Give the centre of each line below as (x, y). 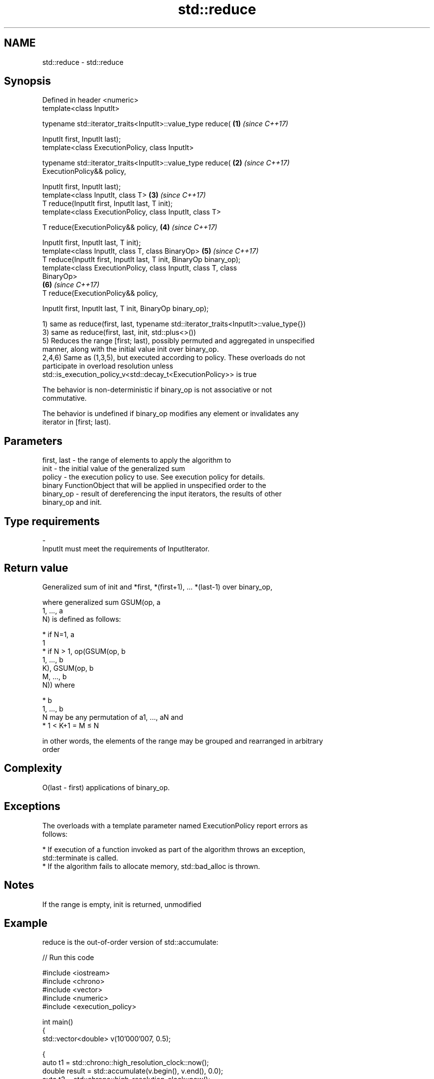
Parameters (33, 441)
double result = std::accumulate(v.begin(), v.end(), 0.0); (133, 1071)
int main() (58, 1022)
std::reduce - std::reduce (83, 62)
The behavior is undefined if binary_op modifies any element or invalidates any (171, 414)
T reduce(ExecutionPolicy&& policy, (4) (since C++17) (130, 227)
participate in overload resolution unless (108, 366)
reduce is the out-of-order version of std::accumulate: (130, 942)
